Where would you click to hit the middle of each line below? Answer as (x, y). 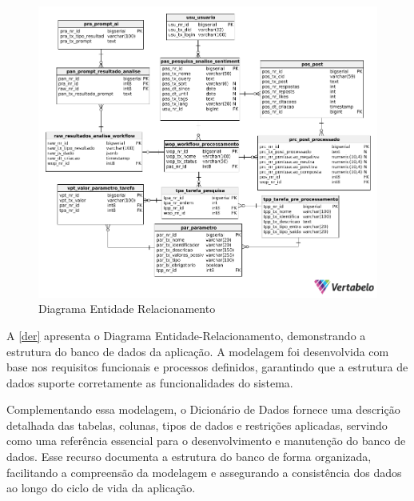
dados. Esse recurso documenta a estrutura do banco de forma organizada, (189, 457)
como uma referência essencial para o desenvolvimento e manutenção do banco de (206, 441)
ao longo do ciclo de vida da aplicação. (101, 488)
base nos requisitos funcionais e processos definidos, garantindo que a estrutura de (207, 367)
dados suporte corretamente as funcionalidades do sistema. (150, 382)
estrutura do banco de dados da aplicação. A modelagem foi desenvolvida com (198, 351)
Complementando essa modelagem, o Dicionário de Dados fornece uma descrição (203, 409)
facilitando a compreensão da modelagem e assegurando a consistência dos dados (204, 472)
